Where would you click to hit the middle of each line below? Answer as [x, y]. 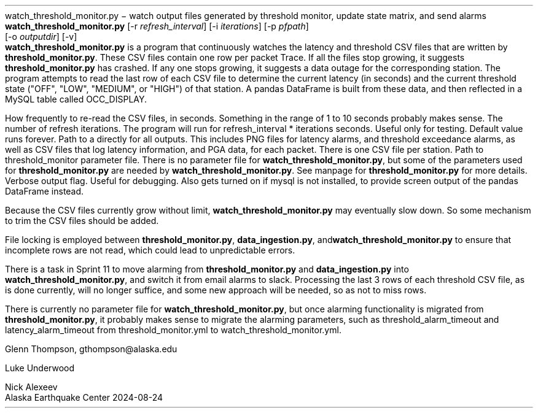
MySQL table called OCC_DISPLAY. [76, 99]
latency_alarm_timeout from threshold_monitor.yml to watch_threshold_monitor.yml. [173, 330]
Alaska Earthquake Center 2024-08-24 [84, 397]
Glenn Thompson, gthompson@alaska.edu [91, 349]
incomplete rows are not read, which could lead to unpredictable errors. [150, 250]
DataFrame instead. [45, 191]
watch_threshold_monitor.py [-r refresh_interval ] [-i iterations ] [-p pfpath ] [157, 26]
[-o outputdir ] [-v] [41, 37]
